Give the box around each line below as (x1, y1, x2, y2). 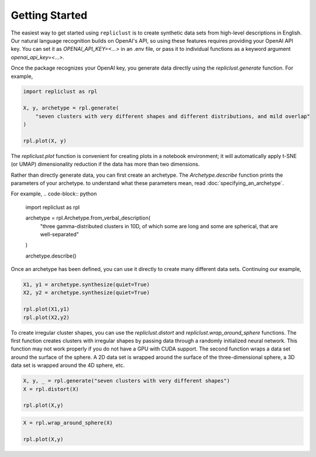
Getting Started (11, 9, 88, 22)
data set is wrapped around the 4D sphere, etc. (11, 362, 125, 369)
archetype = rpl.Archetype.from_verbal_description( (25, 214, 151, 222)
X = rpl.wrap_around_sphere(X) (23, 419, 114, 426)
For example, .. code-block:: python (11, 190, 97, 197)
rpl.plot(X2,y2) (23, 314, 70, 321)
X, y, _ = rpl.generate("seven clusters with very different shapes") (23, 377, 231, 384)
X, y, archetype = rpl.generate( (23, 105, 119, 111)
